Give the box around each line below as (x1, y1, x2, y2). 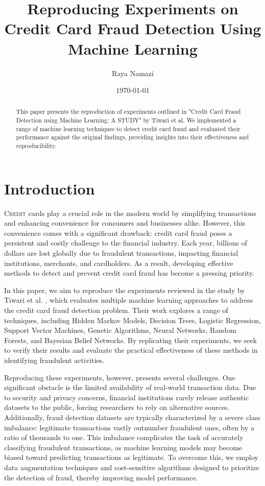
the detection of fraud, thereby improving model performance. (4, 472, 198, 482)
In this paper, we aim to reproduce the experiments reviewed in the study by (4, 284, 245, 295)
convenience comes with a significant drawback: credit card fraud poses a (4, 227, 232, 238)
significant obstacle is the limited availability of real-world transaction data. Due (4, 382, 256, 393)
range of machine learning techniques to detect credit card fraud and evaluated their (16, 124, 240, 133)
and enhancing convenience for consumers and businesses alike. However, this (4, 217, 246, 228)
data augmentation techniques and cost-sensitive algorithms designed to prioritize (4, 461, 259, 472)
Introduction (4, 178, 95, 199)
